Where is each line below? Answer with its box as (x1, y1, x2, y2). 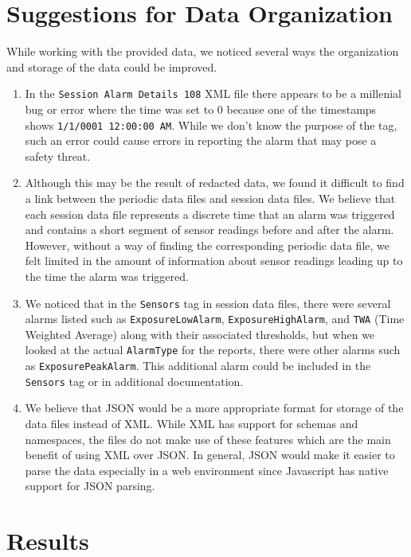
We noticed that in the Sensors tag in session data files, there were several (25, 294, 391, 311)
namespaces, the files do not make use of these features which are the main (25, 430, 391, 447)
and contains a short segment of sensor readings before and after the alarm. (25, 221, 394, 238)
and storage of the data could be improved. (6, 58, 217, 75)
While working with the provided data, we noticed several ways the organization (6, 43, 399, 60)
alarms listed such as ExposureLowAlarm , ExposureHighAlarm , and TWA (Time (25, 310, 405, 327)
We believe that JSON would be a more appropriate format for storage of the (25, 399, 404, 416)
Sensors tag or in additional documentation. (25, 372, 244, 389)
